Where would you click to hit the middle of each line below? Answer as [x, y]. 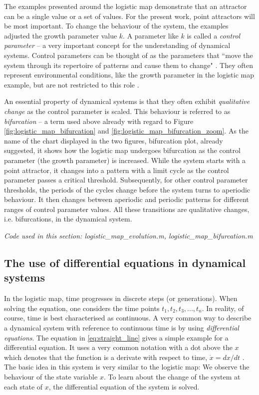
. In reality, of [223, 308]
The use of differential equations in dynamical [125, 263]
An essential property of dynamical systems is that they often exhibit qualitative [127, 101]
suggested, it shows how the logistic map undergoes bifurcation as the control [122, 150]
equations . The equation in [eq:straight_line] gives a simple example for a [116, 337]
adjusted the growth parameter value [61, 35]
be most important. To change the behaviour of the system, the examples [116, 26]
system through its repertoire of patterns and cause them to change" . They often [129, 65]
